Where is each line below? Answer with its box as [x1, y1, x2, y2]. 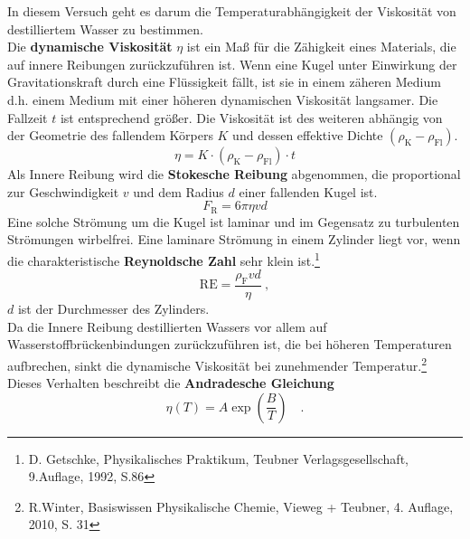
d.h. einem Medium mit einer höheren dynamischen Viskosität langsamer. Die [7, 90, 438, 109]
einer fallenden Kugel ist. [239, 182, 378, 201]
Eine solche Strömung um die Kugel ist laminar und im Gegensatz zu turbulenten [7, 212, 460, 231]
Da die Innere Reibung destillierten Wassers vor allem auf [7, 317, 327, 336]
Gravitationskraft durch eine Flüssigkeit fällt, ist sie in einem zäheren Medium [7, 72, 441, 91]
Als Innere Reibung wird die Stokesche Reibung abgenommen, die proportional [7, 165, 461, 184]
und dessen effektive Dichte [232, 126, 383, 145]
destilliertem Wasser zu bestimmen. [7, 19, 203, 38]
